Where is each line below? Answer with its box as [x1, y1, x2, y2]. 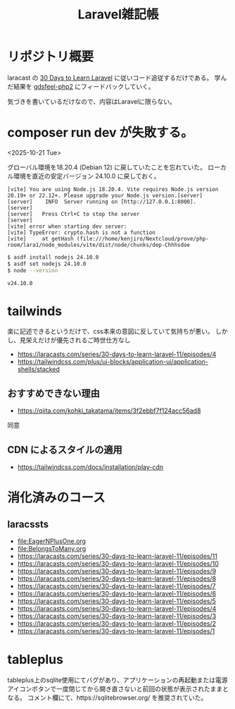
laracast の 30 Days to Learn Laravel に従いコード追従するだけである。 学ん [7, 73, 227, 82]
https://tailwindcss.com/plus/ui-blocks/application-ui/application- [17, 358, 209, 366]
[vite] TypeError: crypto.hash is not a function [7, 229, 156, 236]
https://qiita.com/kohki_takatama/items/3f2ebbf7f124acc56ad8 [17, 406, 201, 415]
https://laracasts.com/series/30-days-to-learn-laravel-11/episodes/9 [17, 567, 217, 576]
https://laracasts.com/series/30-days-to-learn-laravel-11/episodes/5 [17, 597, 217, 605]
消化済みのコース [7, 490, 106, 506]
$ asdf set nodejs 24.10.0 [7, 260, 87, 267]
